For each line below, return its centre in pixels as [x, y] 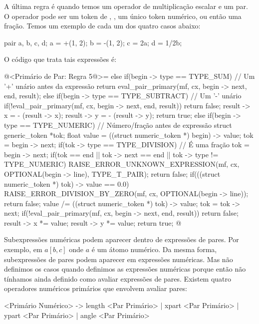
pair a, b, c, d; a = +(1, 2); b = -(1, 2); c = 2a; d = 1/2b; [93, 42]
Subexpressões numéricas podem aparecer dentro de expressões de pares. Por [122, 239]
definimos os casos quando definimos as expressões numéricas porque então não [125, 269]
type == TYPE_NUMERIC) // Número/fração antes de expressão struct [118, 125]
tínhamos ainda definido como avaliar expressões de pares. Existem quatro [118, 278]
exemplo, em [23, 249]
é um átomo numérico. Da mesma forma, [154, 249]
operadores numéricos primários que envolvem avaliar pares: [96, 288]
